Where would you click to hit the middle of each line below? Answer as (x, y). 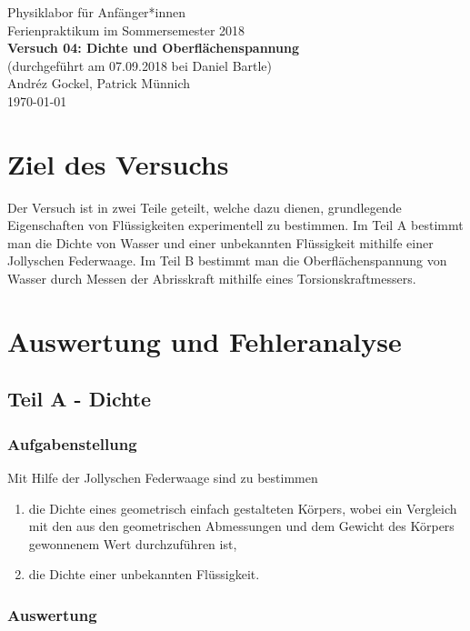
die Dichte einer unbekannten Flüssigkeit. (144, 574)
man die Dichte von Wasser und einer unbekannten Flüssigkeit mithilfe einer (220, 242)
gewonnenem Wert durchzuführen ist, (133, 543)
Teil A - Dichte (80, 399)
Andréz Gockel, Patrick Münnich (99, 83)
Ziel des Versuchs (118, 163)
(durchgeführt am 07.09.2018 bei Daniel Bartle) (140, 65)
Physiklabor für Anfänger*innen (97, 12)
